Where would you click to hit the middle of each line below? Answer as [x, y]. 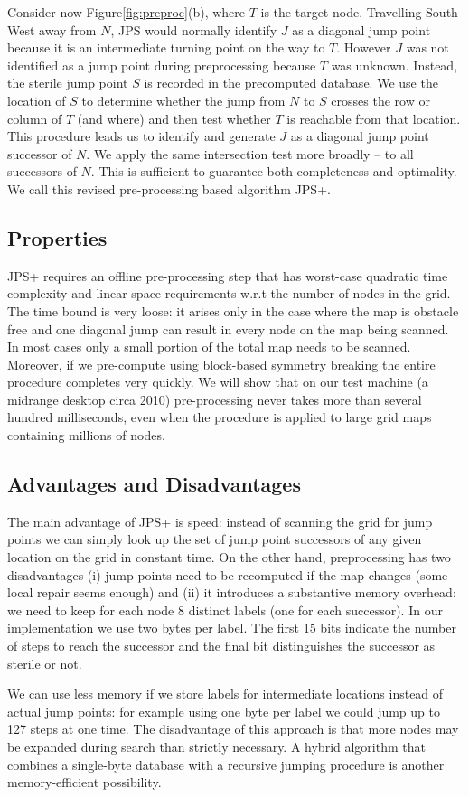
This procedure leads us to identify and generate [141, 136]
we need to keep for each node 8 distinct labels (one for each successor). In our [225, 609]
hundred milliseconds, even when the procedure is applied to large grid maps [220, 417]
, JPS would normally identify [194, 29]
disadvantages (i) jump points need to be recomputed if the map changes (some [228, 574]
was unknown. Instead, [394, 65]
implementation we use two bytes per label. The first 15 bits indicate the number [232, 628]
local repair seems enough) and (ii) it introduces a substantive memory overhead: [232, 592]
